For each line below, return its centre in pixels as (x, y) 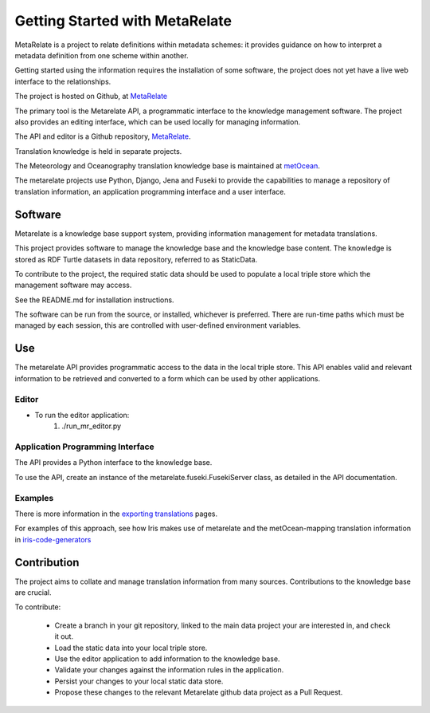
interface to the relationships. (63, 81)
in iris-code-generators (53, 539)
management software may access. (73, 285)
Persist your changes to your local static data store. (139, 681)
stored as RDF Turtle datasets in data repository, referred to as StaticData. (136, 259)
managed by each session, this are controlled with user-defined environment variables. (158, 325)
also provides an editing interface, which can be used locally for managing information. (158, 122)
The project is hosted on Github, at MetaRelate (91, 97)
